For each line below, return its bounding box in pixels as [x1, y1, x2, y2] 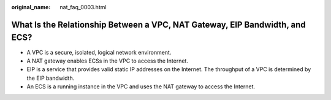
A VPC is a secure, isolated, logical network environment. [26, 48, 172, 56]
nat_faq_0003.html [59, 4, 107, 10]
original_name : [11, 4, 51, 10]
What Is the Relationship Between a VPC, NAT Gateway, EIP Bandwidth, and [11, 19, 306, 30]
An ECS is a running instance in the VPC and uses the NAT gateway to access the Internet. [26, 83, 256, 90]
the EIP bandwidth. [26, 74, 75, 82]
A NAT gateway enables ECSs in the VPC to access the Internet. [26, 57, 188, 64]
